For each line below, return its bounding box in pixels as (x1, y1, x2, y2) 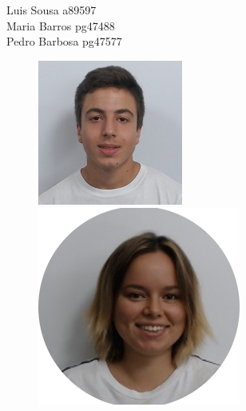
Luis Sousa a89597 (6, 2, 97, 18)
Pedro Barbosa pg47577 (6, 33, 122, 50)
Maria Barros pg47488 (6, 17, 115, 34)
